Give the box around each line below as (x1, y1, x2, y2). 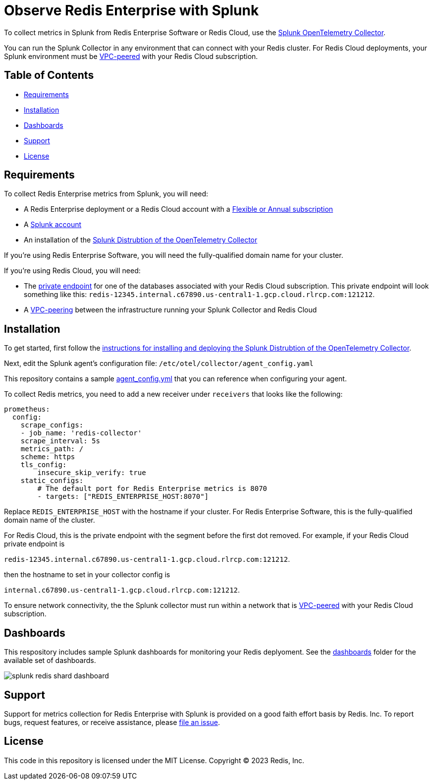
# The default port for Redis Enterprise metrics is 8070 (37, 484, 268, 493)
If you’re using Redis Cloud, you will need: (4, 266, 141, 275)
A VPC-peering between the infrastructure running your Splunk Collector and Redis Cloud (24, 305, 317, 314)
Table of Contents (4, 69, 94, 82)
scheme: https (20, 453, 75, 461)
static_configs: (20, 477, 84, 485)
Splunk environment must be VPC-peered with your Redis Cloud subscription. (4, 52, 258, 60)
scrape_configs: (20, 421, 84, 429)
